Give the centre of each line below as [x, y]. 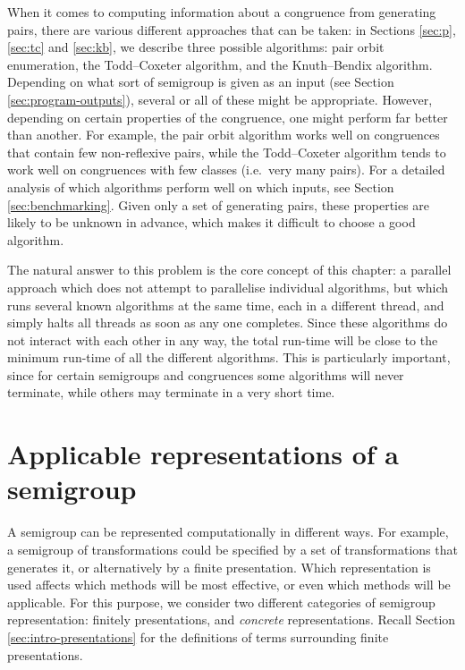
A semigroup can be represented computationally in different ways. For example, [228, 532]
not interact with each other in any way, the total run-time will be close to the [223, 339]
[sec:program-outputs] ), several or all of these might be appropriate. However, [220, 99]
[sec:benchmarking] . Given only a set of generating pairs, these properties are [219, 204]
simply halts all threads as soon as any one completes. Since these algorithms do [228, 322]
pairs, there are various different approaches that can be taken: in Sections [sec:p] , [232, 29]
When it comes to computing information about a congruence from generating [222, 12]
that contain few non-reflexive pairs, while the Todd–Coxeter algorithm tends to [227, 152]
